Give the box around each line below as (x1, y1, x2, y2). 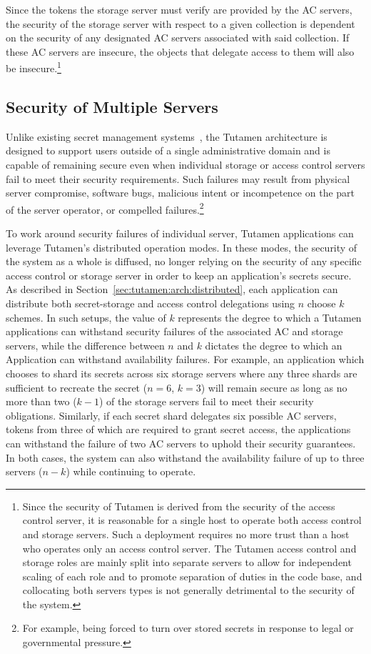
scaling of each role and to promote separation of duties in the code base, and (22, 568, 362, 583)
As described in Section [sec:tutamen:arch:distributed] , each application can (6, 282, 338, 297)
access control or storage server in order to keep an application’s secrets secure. (6, 267, 352, 282)
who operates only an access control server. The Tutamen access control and (22, 540, 357, 555)
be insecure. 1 (6, 59, 61, 76)
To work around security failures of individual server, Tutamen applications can (6, 226, 354, 241)
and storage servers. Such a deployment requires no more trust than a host (22, 526, 350, 541)
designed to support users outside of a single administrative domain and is (6, 143, 330, 158)
